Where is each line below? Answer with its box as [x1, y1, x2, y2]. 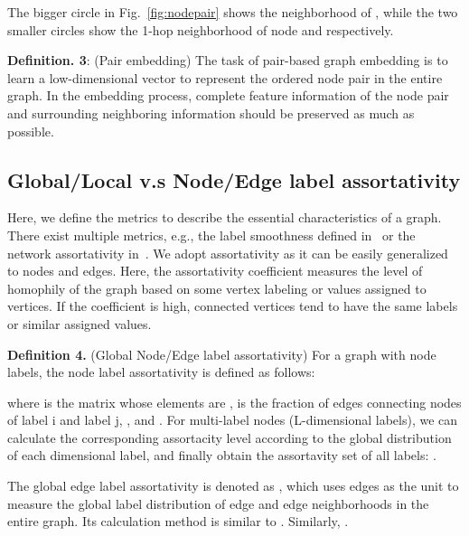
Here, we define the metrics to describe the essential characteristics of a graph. [7, 208, 442, 227]
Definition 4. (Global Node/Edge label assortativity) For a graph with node [7, 344, 436, 363]
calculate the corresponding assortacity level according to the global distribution [7, 428, 452, 447]
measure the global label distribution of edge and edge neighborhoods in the [7, 494, 429, 512]
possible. [7, 121, 54, 140]
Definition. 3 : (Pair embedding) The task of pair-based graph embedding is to [7, 51, 448, 70]
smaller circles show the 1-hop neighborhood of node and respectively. [7, 20, 394, 39]
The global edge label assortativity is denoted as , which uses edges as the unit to [7, 476, 459, 495]
